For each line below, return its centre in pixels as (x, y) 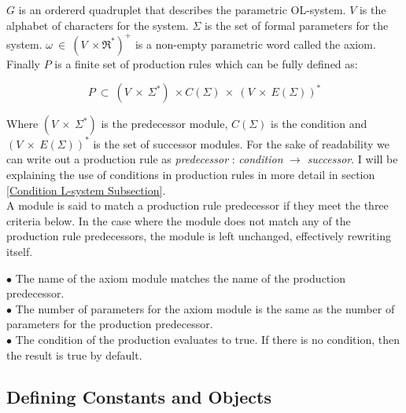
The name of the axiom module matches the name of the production (180, 278)
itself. (20, 251)
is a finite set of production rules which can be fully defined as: (206, 63)
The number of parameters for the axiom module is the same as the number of (205, 308)
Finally (23, 63)
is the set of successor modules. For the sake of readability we (241, 143)
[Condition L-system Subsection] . (86, 190)
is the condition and (319, 124)
